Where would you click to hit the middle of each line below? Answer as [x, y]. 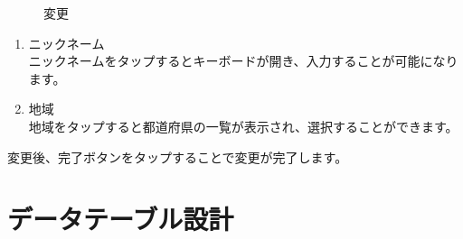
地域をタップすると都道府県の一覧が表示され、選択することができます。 [243, 126]
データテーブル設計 [121, 219]
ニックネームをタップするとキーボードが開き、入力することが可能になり [243, 61]
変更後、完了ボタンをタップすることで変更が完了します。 [178, 156]
